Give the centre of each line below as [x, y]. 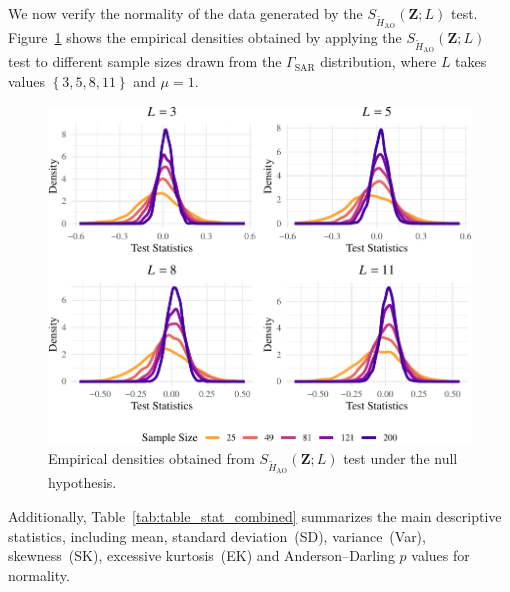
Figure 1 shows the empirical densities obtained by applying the [205, 37]
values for [440, 555]
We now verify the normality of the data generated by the [185, 13]
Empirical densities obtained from [151, 458]
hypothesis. [82, 482]
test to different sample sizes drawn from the [145, 61]
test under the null [400, 458]
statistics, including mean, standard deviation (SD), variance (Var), [217, 535]
